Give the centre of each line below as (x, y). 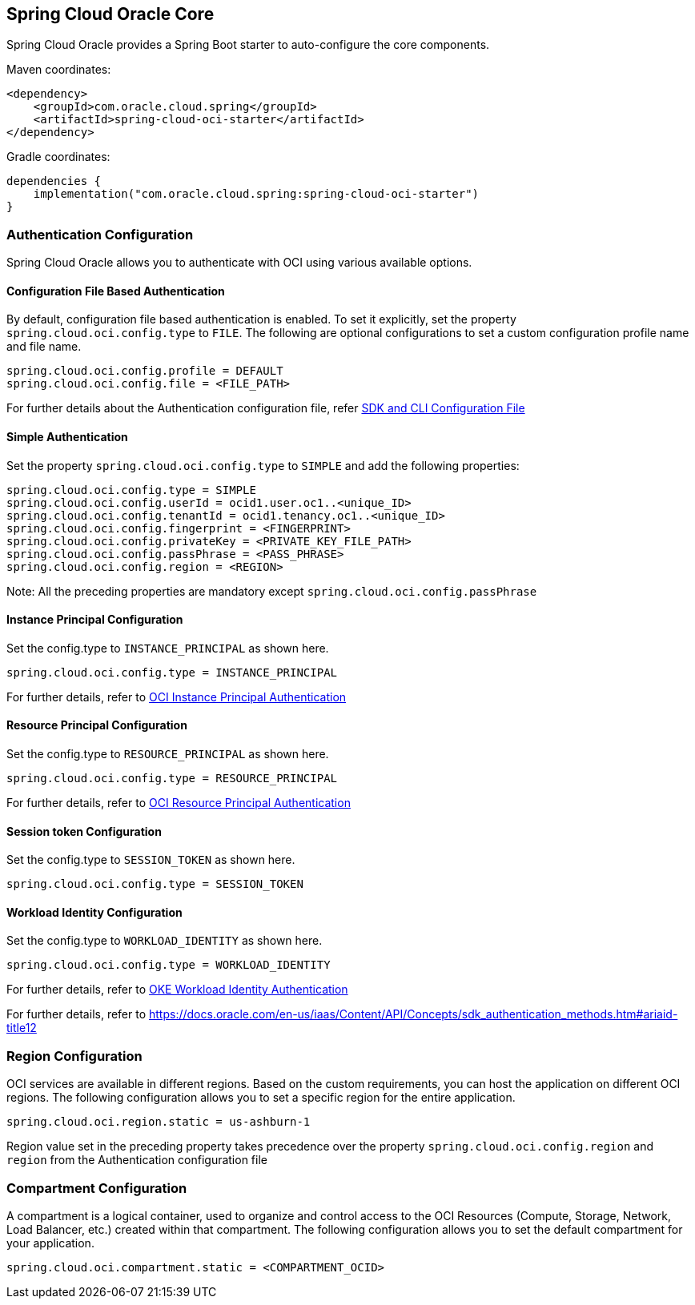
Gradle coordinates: (58, 157)
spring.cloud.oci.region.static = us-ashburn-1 (159, 1122)
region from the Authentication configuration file (137, 1160)
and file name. (44, 347)
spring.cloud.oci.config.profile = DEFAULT (145, 371)
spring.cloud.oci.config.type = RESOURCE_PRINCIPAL (172, 779)
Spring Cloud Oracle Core (110, 14)
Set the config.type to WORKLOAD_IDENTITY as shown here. (165, 941)
